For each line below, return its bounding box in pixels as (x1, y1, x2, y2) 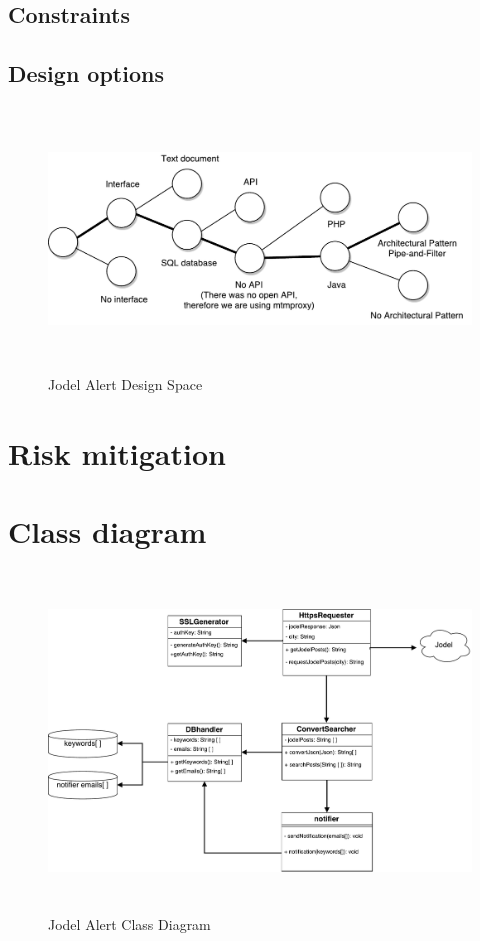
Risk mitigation (8, 432, 226, 473)
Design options (8, 58, 164, 89)
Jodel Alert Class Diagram (48, 913, 211, 934)
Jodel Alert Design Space (48, 374, 203, 395)
